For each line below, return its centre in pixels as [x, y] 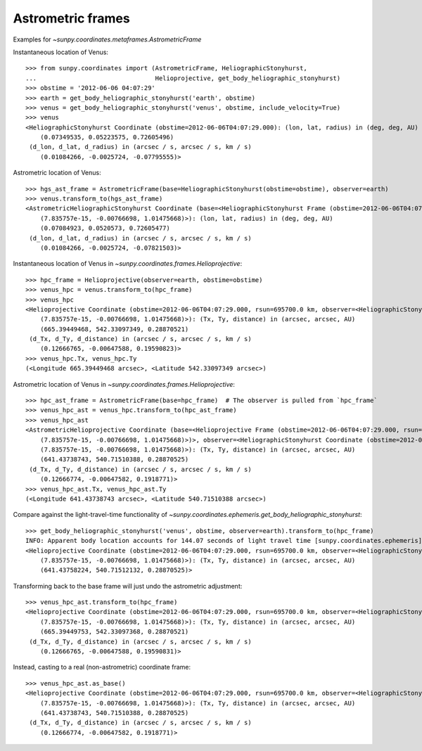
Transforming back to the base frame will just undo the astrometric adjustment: [128, 586]
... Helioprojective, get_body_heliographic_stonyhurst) [183, 78]
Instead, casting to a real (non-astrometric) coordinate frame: [102, 667]
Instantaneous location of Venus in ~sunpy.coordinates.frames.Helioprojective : [128, 264]
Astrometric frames [71, 18]
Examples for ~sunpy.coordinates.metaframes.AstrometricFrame [107, 39]
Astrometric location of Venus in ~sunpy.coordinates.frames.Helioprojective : [124, 384]
